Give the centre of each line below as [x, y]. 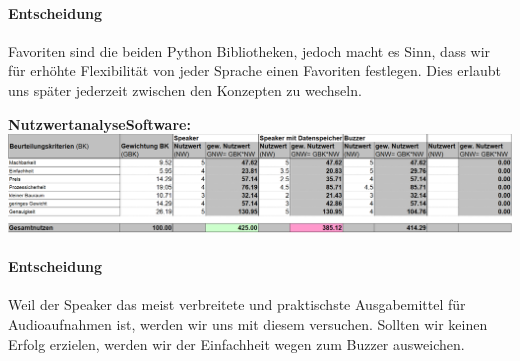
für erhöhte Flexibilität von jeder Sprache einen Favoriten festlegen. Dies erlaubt [254, 70]
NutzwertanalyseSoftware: [99, 123]
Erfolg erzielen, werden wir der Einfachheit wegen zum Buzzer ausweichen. [236, 343]
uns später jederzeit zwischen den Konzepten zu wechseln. [185, 89]
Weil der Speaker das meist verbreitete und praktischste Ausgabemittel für [237, 304]
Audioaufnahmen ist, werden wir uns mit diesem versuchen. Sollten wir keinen [248, 324]
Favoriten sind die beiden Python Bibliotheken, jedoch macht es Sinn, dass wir [249, 50]
